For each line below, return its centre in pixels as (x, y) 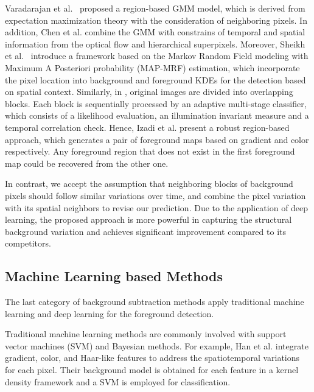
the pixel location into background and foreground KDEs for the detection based (155, 79)
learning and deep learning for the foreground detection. (110, 313)
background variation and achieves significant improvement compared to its (145, 231)
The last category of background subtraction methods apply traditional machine (155, 302)
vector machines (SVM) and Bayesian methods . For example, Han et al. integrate (157, 345)
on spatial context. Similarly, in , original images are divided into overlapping (149, 92)
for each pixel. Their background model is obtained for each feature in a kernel (152, 370)
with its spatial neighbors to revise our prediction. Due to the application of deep (157, 207)
